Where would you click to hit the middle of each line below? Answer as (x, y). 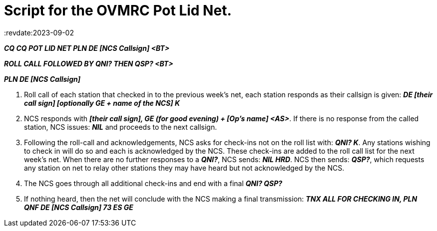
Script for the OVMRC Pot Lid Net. (118, 10)
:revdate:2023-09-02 (39, 32)
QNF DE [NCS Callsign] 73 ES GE (79, 207)
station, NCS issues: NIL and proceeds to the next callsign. (121, 127)
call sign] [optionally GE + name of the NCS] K (102, 103)
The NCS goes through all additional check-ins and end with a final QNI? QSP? (153, 183)
